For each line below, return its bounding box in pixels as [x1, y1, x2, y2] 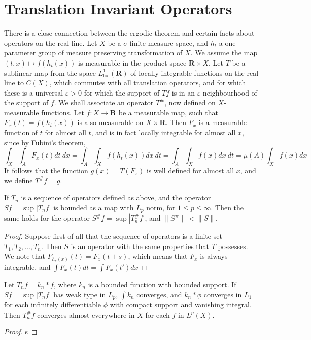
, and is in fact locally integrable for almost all [91, 127, 236, 138]
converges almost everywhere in [37, 309, 135, 320]
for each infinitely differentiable [4, 299, 101, 310]
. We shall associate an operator [54, 97, 154, 108]
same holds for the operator [4, 212, 90, 223]
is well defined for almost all [146, 165, 234, 176]
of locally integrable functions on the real [130, 67, 259, 78]
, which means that [128, 251, 188, 261]
